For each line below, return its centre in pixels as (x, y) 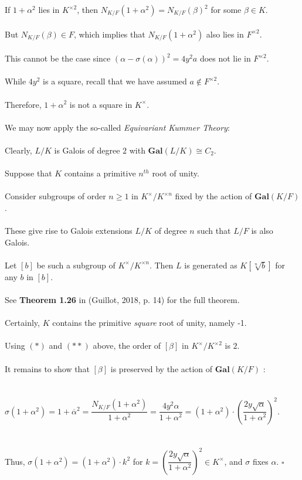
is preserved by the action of (162, 368)
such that (214, 231)
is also (262, 231)
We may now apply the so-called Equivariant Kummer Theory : (117, 127)
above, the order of (127, 345)
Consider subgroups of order (55, 196)
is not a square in (101, 104)
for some (226, 9)
